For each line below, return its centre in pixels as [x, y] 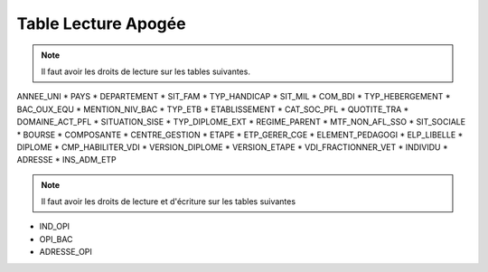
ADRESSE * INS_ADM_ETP [66, 160]
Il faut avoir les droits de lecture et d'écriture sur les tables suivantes [169, 202]
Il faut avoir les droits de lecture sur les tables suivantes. [145, 71]
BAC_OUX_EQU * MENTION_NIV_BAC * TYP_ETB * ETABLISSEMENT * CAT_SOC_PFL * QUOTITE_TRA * [213, 109]
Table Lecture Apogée [101, 23]
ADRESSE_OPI [66, 252]
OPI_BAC [56, 239]
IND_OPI [55, 227]
